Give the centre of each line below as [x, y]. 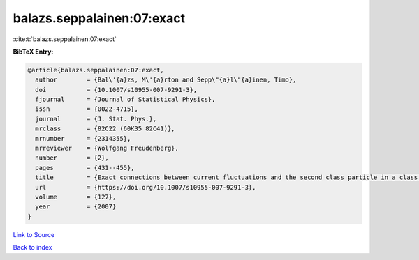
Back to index [32, 247]
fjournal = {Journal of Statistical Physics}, [125, 100]
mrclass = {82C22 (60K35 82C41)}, [105, 129]
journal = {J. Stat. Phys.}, [96, 119]
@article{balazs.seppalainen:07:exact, [96, 70]
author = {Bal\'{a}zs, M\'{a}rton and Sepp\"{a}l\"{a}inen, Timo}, [166, 80]
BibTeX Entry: [33, 52]
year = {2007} [76, 207]
